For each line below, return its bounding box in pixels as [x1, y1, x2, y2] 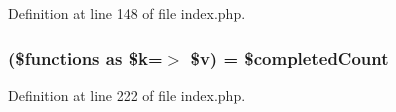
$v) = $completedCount [190, 45, 389, 70]
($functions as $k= [8, 45, 163, 70]
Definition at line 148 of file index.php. [8, 3, 246, 23]
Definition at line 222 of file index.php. [8, 84, 246, 105]
